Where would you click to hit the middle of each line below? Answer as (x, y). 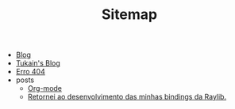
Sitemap (129, 15)
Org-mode (44, 88)
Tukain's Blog (38, 63)
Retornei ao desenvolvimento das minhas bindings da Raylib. (127, 97)
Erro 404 (30, 72)
